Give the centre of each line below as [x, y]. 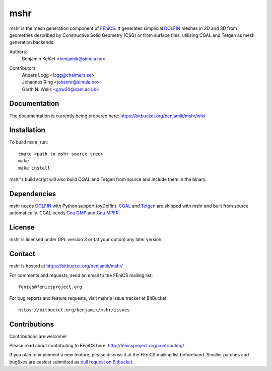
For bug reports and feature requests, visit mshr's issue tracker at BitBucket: [89, 298]
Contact [22, 254]
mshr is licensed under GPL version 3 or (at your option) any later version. [86, 240]
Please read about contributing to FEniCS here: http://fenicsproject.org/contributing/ [97, 346]
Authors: [18, 52]
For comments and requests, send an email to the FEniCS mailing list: [81, 275]
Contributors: [23, 68]
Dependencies [33, 194]
